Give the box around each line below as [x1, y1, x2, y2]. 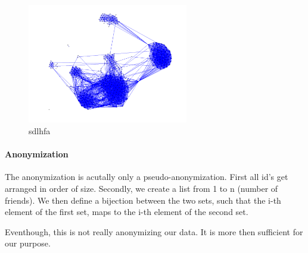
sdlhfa [29, 125, 51, 137]
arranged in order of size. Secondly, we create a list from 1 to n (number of [5, 182, 278, 194]
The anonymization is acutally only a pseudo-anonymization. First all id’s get [5, 170, 288, 183]
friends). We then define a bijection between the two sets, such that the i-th [5, 194, 281, 206]
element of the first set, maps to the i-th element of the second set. [5, 205, 248, 218]
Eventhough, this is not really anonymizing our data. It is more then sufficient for [5, 225, 303, 238]
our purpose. [5, 237, 51, 249]
